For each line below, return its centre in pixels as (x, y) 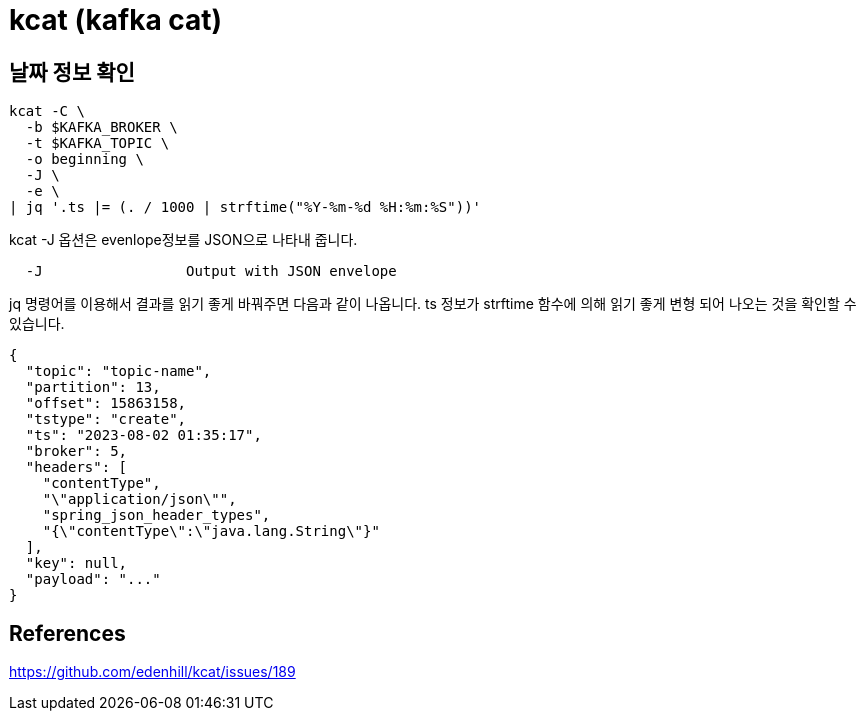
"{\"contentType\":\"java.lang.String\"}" (211, 531)
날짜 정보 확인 (72, 72)
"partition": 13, (93, 387)
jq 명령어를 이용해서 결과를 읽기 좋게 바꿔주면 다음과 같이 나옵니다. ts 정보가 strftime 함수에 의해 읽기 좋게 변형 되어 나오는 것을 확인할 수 (433, 304)
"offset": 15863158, (106, 403)
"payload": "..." (93, 579)
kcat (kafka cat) (116, 20)
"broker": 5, (76, 451)
